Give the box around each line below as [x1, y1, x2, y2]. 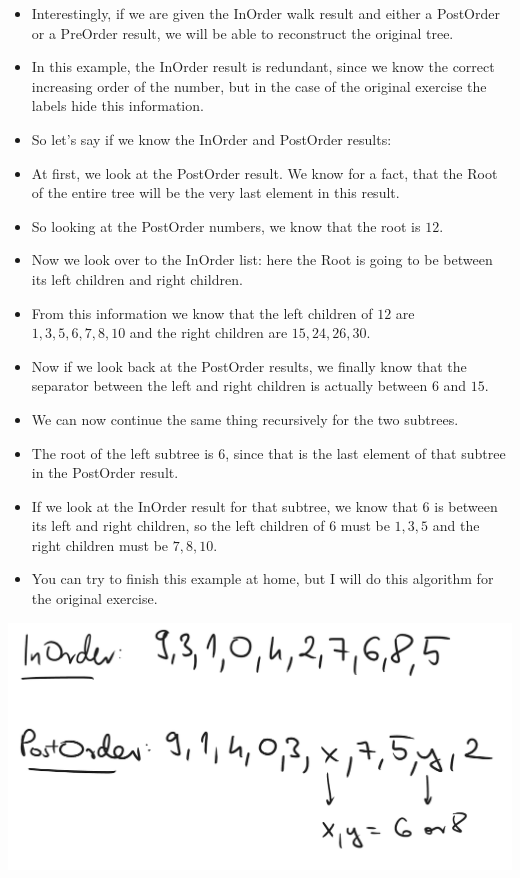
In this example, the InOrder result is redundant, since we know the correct [31, 56, 495, 77]
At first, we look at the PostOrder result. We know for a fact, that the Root [31, 162, 498, 183]
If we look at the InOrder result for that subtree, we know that [31, 495, 418, 516]
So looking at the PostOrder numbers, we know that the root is [31, 215, 421, 236]
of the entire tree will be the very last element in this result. [31, 182, 400, 203]
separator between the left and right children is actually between [31, 375, 428, 396]
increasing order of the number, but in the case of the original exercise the [31, 75, 487, 96]
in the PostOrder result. [31, 462, 179, 483]
